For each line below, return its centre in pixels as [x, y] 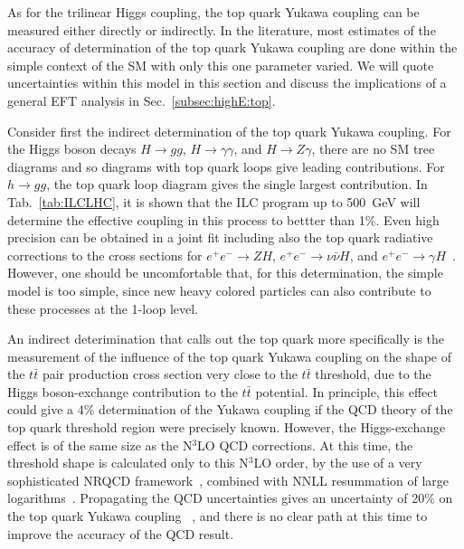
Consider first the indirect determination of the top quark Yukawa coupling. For [229, 131]
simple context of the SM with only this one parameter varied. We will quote [221, 65]
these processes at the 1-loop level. [103, 308]
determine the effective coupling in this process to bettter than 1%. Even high [223, 219]
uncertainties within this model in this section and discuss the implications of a [227, 83]
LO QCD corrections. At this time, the [305, 445]
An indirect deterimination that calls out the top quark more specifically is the [226, 339]
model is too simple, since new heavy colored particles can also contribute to [219, 290]
